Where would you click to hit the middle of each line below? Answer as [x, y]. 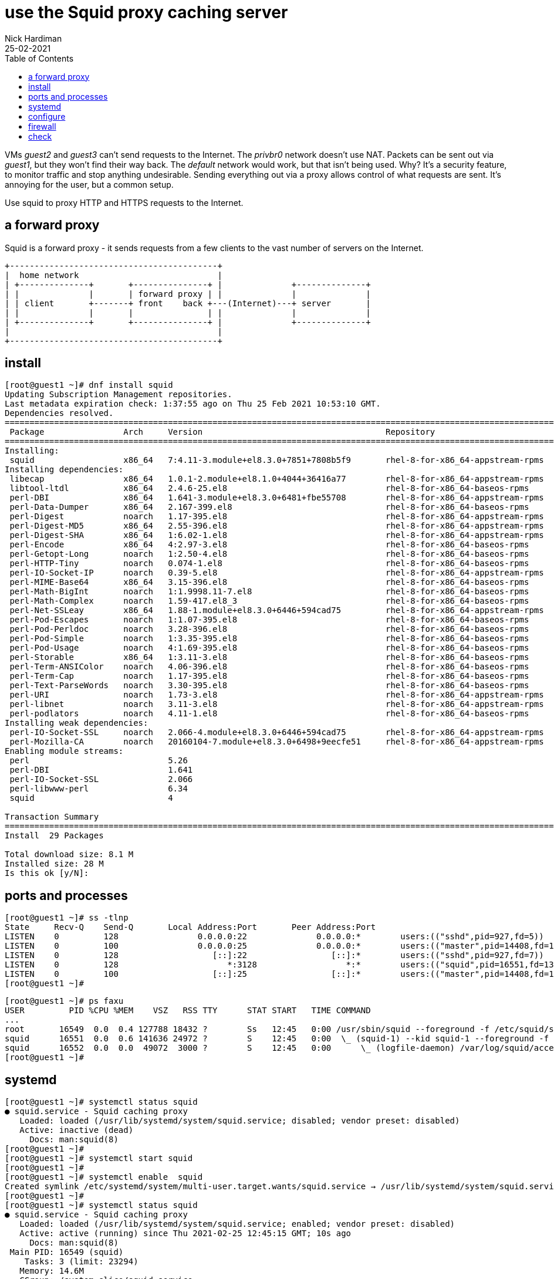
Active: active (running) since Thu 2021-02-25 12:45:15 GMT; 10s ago [185, 1234]
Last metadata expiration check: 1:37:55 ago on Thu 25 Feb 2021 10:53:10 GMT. [193, 404]
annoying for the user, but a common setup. [89, 184]
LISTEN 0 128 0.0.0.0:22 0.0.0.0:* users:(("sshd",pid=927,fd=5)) [274, 937]
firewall [42, 126]
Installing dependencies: [64, 470]
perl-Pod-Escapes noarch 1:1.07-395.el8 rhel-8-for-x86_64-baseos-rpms [269, 620]
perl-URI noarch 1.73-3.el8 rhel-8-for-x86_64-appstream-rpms [277, 695]
